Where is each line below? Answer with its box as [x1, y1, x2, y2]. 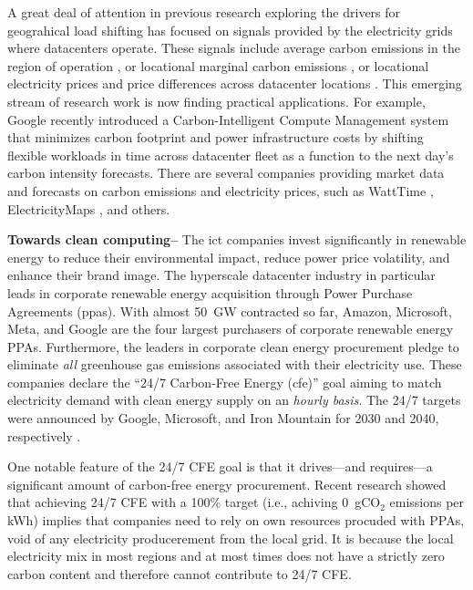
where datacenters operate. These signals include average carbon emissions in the [7, 38, 460, 57]
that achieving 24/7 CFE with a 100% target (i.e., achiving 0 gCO [7, 492, 381, 512]
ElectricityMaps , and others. [7, 199, 170, 218]
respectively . [7, 426, 81, 445]
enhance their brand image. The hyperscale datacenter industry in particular [7, 265, 436, 285]
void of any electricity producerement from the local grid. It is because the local [7, 528, 454, 547]
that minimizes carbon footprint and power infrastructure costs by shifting [7, 128, 424, 147]
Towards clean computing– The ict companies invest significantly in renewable [7, 230, 467, 249]
